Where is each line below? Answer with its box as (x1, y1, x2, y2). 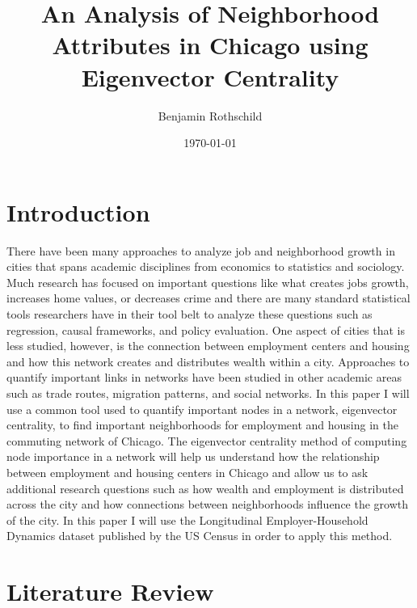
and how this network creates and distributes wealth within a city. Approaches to (6, 353, 410, 369)
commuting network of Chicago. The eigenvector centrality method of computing (6, 432, 407, 449)
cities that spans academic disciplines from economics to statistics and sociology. (6, 258, 405, 275)
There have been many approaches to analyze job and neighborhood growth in (6, 242, 395, 259)
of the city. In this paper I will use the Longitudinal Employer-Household (6, 511, 369, 528)
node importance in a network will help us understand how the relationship (6, 448, 380, 465)
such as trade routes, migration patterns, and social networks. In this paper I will (6, 384, 410, 401)
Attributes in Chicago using (52, 28, 369, 61)
